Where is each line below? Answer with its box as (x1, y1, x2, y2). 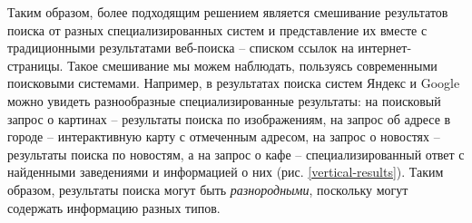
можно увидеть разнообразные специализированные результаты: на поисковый (7, 91, 441, 110)
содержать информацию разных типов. (7, 198, 221, 217)
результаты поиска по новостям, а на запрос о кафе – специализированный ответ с (7, 144, 465, 163)
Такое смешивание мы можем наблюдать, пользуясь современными (67, 55, 438, 74)
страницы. (7, 55, 64, 74)
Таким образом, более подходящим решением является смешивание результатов (7, 3, 448, 21)
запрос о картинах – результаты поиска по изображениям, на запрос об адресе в (7, 109, 451, 128)
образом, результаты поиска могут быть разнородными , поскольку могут (7, 179, 408, 199)
